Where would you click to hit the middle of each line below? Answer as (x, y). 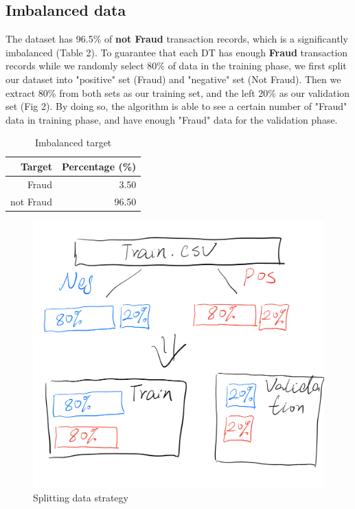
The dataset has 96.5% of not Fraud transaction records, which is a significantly (177, 39)
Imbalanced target (73, 143)
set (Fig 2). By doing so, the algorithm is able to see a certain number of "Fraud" (176, 106)
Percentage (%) (99, 166)
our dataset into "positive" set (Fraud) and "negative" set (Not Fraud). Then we (173, 79)
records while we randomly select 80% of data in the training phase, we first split (176, 66)
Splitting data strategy (81, 498)
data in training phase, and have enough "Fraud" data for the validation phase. (172, 119)
